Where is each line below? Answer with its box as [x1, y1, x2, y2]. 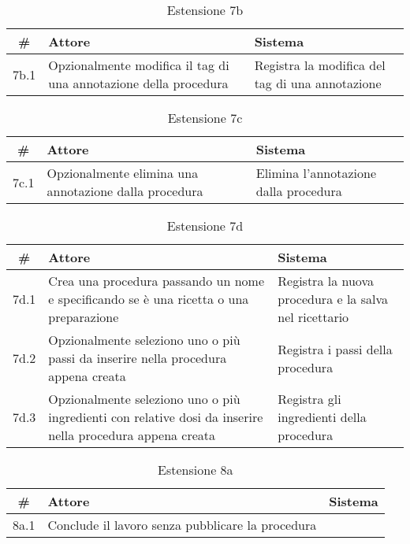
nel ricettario [278, 308, 349, 326]
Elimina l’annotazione [255, 164, 376, 182]
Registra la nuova [278, 272, 374, 290]
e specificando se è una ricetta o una [48, 290, 249, 308]
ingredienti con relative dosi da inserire [48, 408, 263, 426]
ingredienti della [278, 408, 367, 426]
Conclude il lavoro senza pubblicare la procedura [47, 516, 317, 534]
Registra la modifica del [254, 56, 386, 74]
